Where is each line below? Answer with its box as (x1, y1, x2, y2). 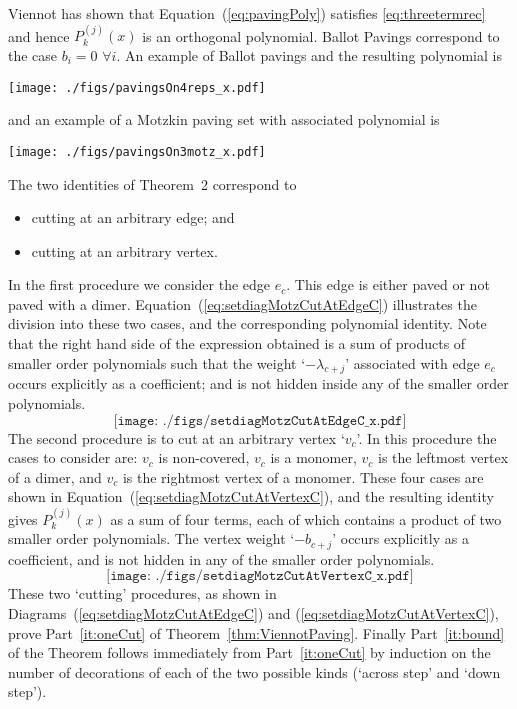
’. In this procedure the (356, 427, 497, 448)
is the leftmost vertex (378, 447, 509, 468)
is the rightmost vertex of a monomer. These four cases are (122, 466, 484, 487)
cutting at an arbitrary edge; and (31, 207, 235, 228)
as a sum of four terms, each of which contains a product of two (110, 508, 502, 529)
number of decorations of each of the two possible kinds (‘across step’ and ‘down (8, 661, 501, 682)
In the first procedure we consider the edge (8, 274, 271, 295)
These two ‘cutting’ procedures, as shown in (8, 583, 277, 604)
